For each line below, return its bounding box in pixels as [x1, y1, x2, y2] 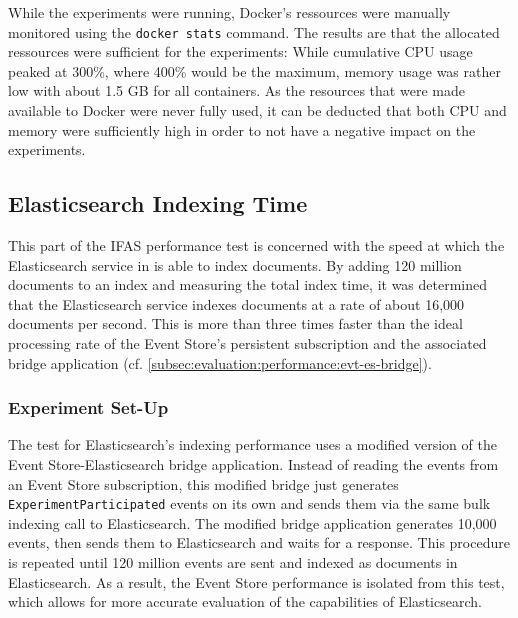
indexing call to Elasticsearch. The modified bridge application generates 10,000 [8, 512, 497, 533]
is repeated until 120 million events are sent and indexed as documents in [8, 552, 458, 573]
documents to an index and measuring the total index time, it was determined [8, 274, 488, 295]
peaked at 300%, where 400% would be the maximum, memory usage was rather [8, 60, 501, 81]
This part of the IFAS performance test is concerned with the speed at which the [8, 235, 505, 256]
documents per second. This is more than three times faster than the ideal [8, 313, 463, 334]
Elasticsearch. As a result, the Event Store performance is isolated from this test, [8, 571, 505, 592]
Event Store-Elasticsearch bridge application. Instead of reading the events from [8, 453, 499, 474]
